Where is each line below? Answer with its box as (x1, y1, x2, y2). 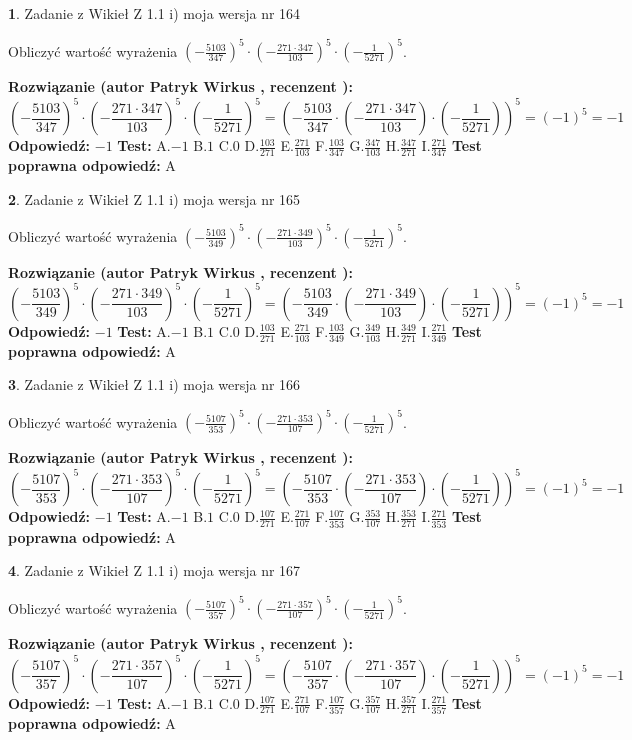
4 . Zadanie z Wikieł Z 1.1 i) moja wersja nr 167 (8, 560, 301, 581)
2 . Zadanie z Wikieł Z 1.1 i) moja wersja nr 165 (8, 188, 301, 209)
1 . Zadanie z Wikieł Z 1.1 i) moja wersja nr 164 (8, 3, 301, 23)
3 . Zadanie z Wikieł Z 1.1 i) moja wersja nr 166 (8, 374, 301, 395)
